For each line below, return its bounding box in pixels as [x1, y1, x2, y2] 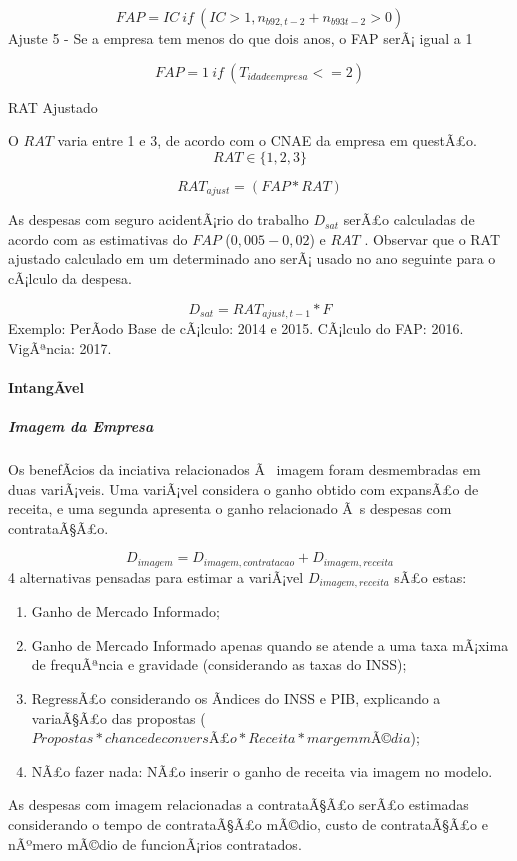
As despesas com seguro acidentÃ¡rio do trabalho [8, 209, 309, 230]
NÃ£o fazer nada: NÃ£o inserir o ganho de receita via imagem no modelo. [31, 760, 493, 781]
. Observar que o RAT [364, 228, 501, 249]
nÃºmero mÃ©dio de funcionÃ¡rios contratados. [8, 833, 302, 854]
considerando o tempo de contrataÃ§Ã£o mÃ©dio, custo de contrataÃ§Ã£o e [8, 814, 488, 835]
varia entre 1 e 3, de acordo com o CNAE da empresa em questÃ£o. [57, 130, 477, 151]
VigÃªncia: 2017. [8, 337, 112, 358]
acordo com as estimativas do [8, 228, 188, 249]
